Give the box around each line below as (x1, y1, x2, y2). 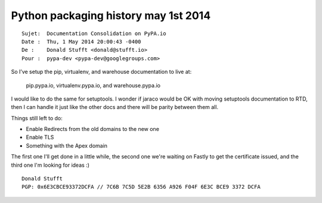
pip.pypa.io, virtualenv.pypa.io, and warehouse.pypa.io (26, 82, 161, 89)
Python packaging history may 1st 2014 (11, 9, 211, 22)
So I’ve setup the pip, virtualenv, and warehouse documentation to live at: (11, 68, 192, 76)
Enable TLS (26, 134, 54, 141)
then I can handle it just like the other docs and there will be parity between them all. (11, 104, 219, 111)
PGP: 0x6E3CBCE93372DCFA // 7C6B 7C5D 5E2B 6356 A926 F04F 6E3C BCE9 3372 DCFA (21, 183, 261, 190)
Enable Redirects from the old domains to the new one (26, 126, 159, 133)
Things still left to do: (11, 114, 63, 121)
